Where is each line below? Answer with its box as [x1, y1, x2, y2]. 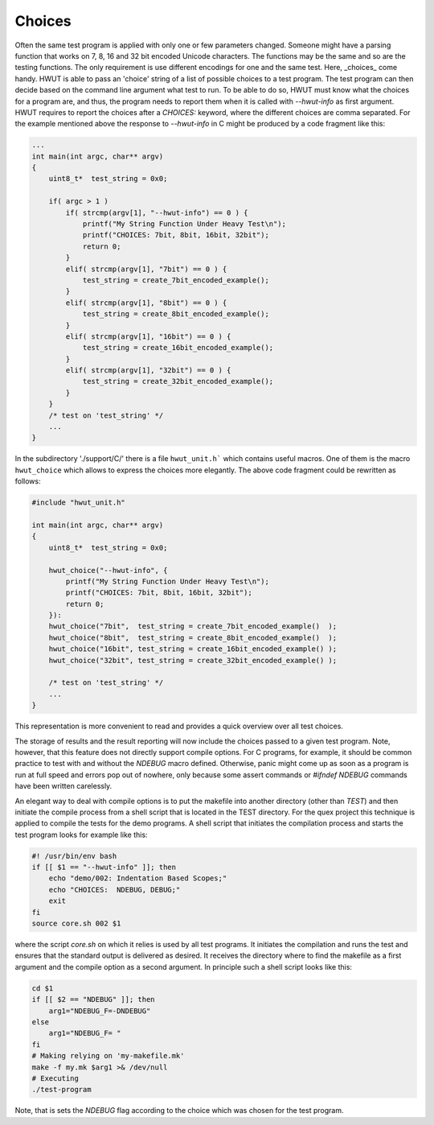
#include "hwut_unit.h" [31, 498, 126, 507]
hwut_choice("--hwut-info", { [48, 566, 168, 575]
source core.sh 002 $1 [31, 919, 121, 929]
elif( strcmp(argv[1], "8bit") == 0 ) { [65, 298, 227, 307]
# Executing [31, 1073, 80, 1082]
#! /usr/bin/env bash [31, 851, 117, 860]
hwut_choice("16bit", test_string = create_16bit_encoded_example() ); [48, 645, 338, 653]
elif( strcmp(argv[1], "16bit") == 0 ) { [65, 332, 231, 341]
